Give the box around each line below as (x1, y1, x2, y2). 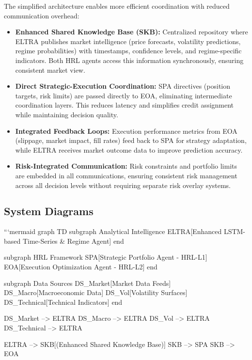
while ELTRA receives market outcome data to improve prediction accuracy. (15, 144, 243, 155)
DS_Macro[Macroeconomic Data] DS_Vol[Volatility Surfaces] (4, 287, 188, 297)
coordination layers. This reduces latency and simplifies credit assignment (15, 100, 234, 110)
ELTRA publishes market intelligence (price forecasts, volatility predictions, (15, 36, 241, 46)
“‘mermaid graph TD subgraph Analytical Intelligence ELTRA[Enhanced (4, 226, 222, 236)
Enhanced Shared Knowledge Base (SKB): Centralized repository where (15, 27, 248, 37)
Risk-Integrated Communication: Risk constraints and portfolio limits (15, 161, 237, 171)
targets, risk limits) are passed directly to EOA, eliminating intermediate (15, 90, 232, 100)
